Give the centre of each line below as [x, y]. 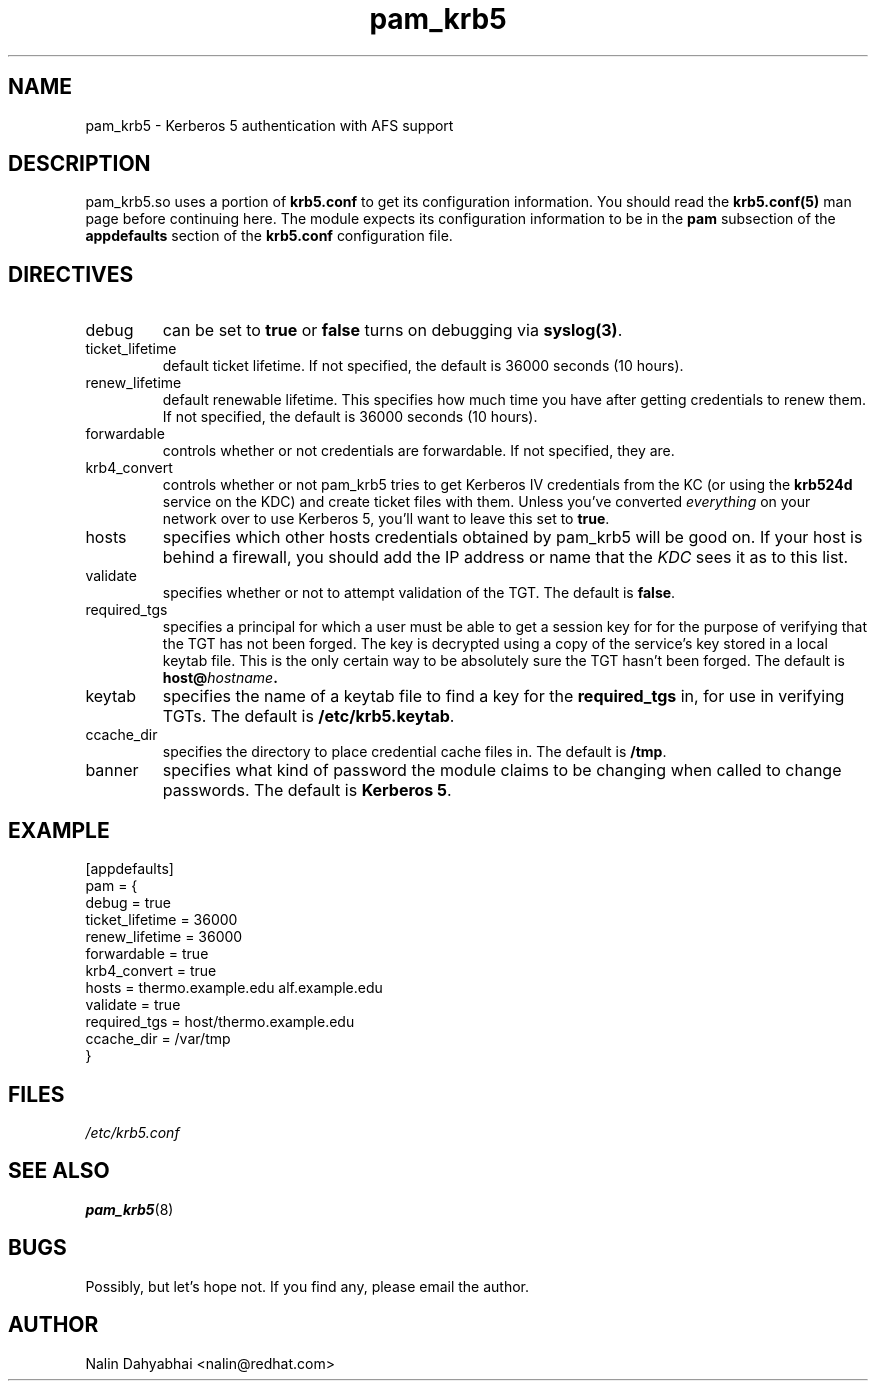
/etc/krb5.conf [132, 1132]
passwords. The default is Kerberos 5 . [307, 790]
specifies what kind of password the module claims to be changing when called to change [502, 770]
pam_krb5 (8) [129, 1209]
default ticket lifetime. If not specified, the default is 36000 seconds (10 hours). [423, 366]
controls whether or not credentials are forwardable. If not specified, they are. [418, 451]
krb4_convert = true [151, 971]
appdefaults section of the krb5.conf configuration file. [269, 236]
